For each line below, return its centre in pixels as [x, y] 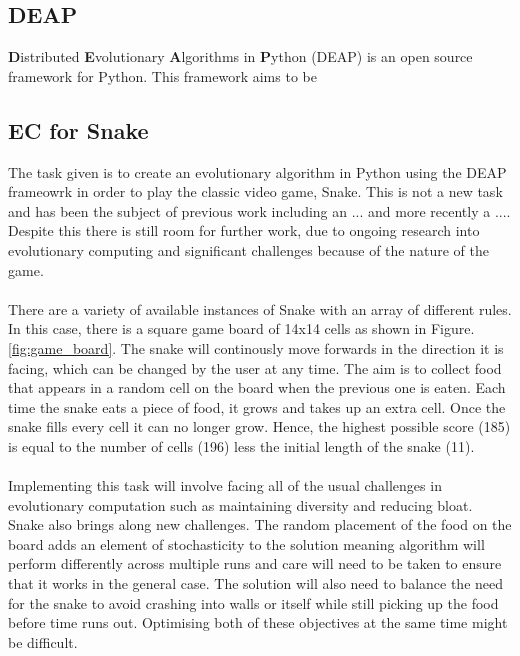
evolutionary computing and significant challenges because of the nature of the [248, 249]
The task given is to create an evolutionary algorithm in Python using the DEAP [257, 171]
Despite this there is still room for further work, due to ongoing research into [244, 230]
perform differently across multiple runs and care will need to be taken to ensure [255, 563]
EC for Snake [78, 129]
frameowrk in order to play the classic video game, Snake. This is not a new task [255, 191]
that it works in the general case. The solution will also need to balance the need [256, 583]
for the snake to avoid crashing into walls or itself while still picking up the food [253, 602]
